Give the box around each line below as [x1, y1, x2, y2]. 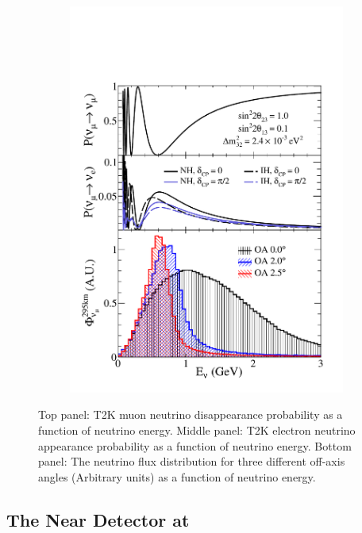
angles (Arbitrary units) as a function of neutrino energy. [38, 468, 316, 485]
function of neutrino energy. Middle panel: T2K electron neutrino [38, 421, 356, 438]
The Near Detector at [6, 507, 190, 531]
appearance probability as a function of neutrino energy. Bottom [38, 437, 352, 454]
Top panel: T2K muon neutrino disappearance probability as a [38, 406, 343, 423]
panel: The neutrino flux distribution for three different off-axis [38, 453, 345, 470]
